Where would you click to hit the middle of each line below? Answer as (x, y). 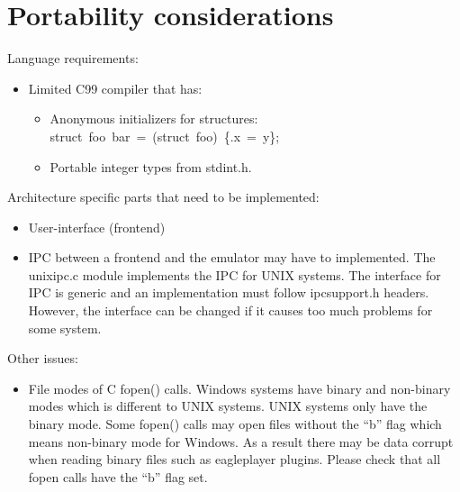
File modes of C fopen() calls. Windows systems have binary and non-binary (239, 388)
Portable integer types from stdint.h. (151, 166)
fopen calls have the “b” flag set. (118, 476)
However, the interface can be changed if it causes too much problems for (230, 310)
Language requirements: (73, 58)
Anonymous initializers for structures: (154, 118)
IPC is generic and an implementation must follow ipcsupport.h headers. (229, 292)
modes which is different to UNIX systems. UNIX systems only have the (228, 406)
